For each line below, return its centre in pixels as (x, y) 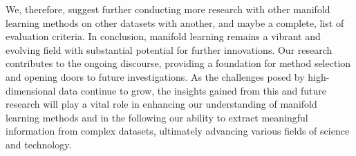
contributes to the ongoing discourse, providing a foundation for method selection (178, 63)
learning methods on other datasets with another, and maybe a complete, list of (175, 22)
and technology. (39, 144)
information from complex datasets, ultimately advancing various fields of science (178, 131)
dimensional (31, 90)
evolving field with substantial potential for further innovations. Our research (169, 49)
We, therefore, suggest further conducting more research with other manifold (168, 9)
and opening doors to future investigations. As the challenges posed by (155, 76)
